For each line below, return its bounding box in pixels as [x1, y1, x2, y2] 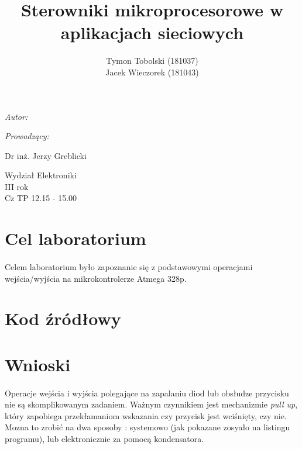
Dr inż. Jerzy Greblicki [5, 149, 87, 161]
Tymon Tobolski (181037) [106, 54, 198, 67]
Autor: [5, 110, 28, 122]
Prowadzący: [5, 130, 49, 142]
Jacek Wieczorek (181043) [105, 65, 199, 78]
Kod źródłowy [5, 306, 121, 330]
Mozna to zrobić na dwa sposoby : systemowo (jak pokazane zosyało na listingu [5, 421, 290, 433]
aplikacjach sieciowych [60, 20, 244, 44]
